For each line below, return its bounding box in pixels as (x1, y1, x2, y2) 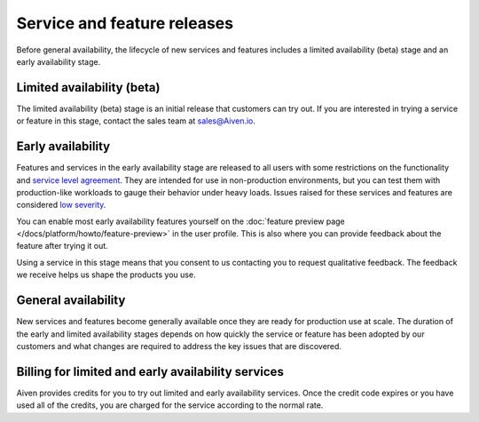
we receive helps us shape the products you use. (16, 269, 196, 280)
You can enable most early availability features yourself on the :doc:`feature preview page (16, 216, 345, 227)
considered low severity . (16, 200, 106, 211)
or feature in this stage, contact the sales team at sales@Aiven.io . (16, 115, 256, 126)
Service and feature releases (16, 13, 234, 33)
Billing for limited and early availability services (16, 364, 284, 379)
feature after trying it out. (16, 241, 108, 251)
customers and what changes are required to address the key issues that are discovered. (16, 340, 342, 351)
